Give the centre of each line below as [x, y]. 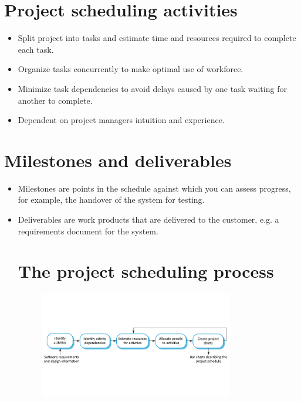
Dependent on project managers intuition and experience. [121, 120]
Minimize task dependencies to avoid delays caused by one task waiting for [152, 88]
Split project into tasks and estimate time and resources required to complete [157, 38]
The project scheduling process [146, 271]
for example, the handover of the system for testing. [111, 200]
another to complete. [55, 100]
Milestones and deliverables [118, 160]
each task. [36, 49]
